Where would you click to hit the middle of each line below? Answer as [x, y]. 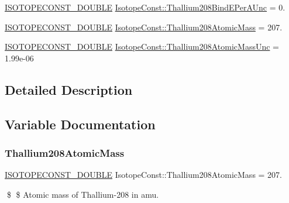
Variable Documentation [80, 124]
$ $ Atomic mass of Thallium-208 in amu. [83, 194]
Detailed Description [69, 89]
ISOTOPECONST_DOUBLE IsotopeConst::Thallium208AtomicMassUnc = [142, 47]
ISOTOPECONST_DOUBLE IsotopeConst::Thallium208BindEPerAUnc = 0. [145, 7]
